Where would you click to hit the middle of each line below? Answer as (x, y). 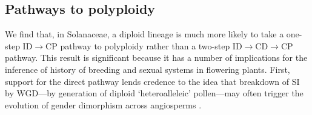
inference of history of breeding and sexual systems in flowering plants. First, (148, 69)
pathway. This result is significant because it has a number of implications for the (156, 57)
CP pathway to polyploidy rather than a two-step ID (144, 45)
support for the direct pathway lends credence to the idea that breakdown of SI (152, 81)
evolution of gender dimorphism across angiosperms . (103, 104)
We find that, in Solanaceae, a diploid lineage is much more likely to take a (144, 34)
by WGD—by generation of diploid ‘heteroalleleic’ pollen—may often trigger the (154, 93)
